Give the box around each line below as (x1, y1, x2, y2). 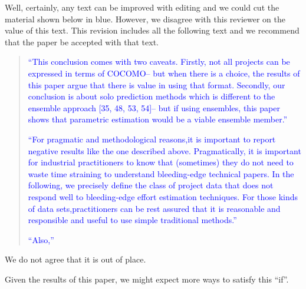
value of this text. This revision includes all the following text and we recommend (5, 24, 300, 36)
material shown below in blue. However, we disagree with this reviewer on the (5, 12, 285, 25)
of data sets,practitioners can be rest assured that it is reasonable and (28, 202, 281, 214)
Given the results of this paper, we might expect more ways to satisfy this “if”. (5, 273, 289, 285)
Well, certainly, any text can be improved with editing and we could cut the (5, 1, 279, 13)
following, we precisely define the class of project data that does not (28, 179, 274, 191)
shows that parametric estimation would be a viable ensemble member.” (28, 113, 288, 125)
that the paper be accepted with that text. (5, 35, 159, 48)
